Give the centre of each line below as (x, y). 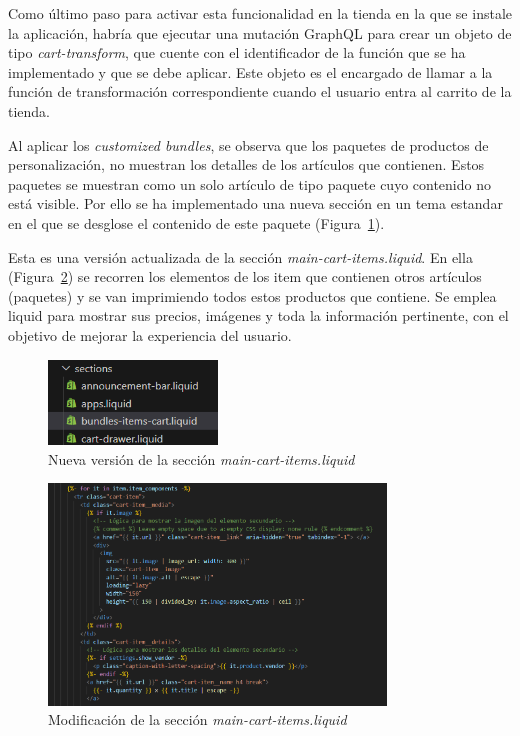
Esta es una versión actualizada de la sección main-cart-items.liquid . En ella (240, 256)
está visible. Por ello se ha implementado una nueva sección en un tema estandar (255, 203)
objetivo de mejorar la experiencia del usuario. (150, 334)
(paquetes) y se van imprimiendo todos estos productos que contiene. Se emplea (252, 295)
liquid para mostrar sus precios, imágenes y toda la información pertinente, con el (258, 315)
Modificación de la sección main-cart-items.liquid (197, 719)
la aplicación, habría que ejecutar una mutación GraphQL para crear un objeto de (260, 32)
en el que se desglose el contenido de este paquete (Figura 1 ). (196, 222)
